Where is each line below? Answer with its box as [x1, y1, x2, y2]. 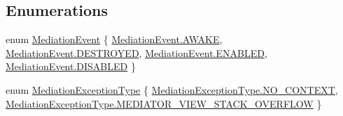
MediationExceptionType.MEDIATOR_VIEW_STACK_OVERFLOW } [6, 96, 322, 110]
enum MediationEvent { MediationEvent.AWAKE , [6, 32, 223, 47]
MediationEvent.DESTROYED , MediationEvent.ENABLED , [6, 45, 267, 60]
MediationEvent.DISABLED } [6, 59, 136, 74]
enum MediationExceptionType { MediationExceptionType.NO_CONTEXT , [6, 82, 338, 97]
